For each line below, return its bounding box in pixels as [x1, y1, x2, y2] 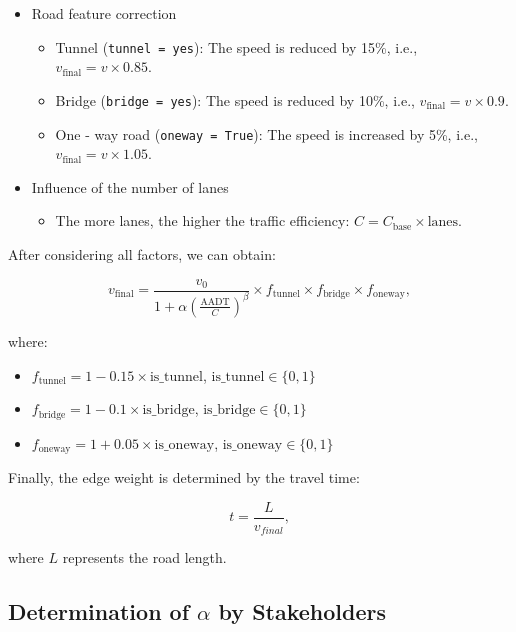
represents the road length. [62, 547, 227, 568]
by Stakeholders [218, 596, 386, 627]
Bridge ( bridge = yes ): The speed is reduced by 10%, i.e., [55, 89, 415, 110]
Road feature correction [31, 3, 177, 23]
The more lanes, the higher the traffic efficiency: [55, 210, 350, 231]
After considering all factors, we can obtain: [8, 243, 276, 264]
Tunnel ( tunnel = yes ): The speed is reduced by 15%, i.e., [55, 36, 418, 57]
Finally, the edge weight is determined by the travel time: [8, 467, 360, 488]
